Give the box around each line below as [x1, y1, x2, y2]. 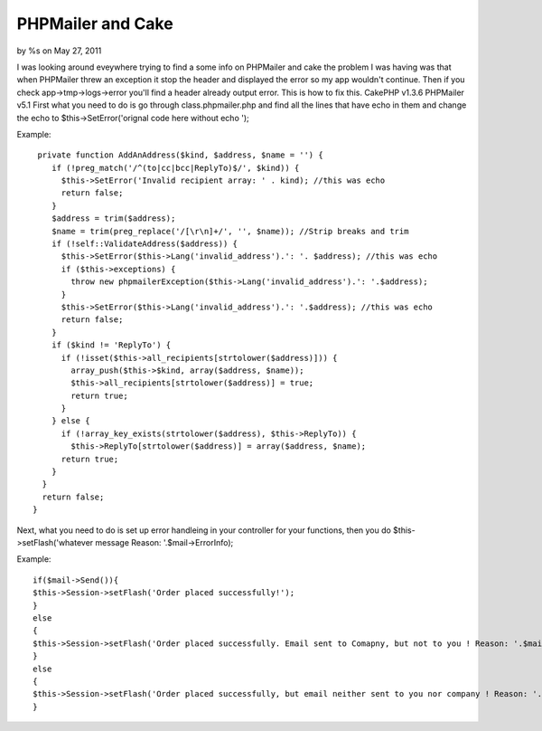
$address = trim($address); [51, 214, 176, 223]
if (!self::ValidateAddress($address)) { [51, 239, 238, 249]
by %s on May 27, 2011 [16, 45, 102, 56]
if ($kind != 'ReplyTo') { [51, 340, 172, 350]
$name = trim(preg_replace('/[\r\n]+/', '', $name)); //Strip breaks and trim [51, 226, 409, 236]
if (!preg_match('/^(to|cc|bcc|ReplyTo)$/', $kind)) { [51, 163, 300, 173]
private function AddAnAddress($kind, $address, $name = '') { [37, 150, 324, 160]
